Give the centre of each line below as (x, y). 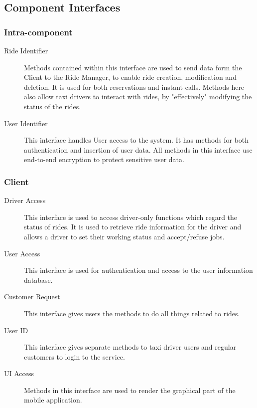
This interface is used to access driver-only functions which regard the (131, 217)
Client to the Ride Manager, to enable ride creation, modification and (130, 77)
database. (38, 280)
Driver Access (25, 200)
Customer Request (32, 297)
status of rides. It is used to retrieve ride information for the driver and (133, 227)
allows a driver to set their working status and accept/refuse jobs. (124, 236)
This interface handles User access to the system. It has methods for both (136, 140)
